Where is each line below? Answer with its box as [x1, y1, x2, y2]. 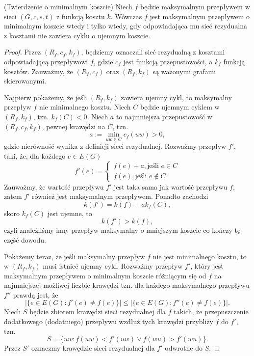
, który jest [190, 261, 224, 271]
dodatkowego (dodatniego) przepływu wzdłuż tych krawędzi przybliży [4, 316, 213, 327]
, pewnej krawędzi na [42, 121, 105, 131]
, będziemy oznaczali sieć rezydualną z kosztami [81, 47, 225, 57]
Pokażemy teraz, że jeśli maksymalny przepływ [4, 251, 145, 261]
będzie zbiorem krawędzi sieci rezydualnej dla [29, 306, 166, 317]
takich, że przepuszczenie [174, 306, 249, 317]
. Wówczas [110, 11, 142, 21]
